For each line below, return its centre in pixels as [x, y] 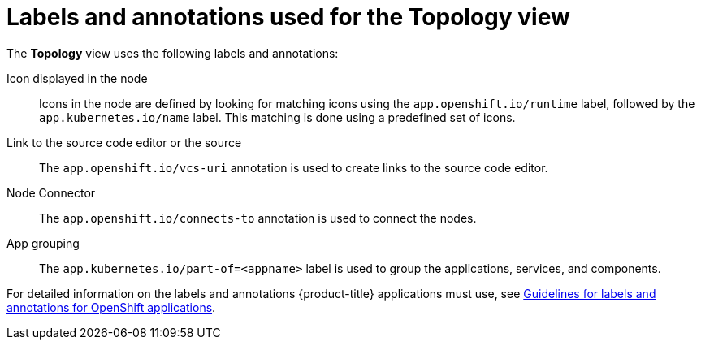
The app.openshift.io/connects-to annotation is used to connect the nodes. [258, 218]
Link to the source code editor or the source [124, 142]
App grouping [43, 243]
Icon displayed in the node [77, 78]
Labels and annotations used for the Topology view [288, 17]
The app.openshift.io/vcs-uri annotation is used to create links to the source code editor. [294, 167]
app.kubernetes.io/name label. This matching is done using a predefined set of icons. [277, 117]
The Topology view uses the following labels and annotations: [173, 53]
